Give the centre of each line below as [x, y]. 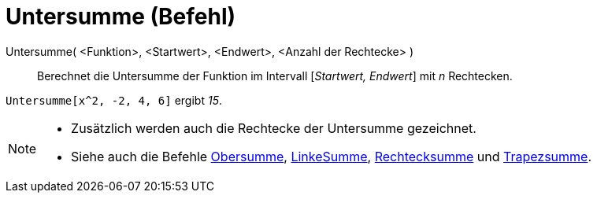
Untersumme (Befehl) [121, 17]
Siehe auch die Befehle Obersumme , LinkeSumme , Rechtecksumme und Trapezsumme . [332, 156]
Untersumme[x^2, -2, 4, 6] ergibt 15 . [114, 100]
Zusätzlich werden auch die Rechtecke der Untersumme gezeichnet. [274, 128]
